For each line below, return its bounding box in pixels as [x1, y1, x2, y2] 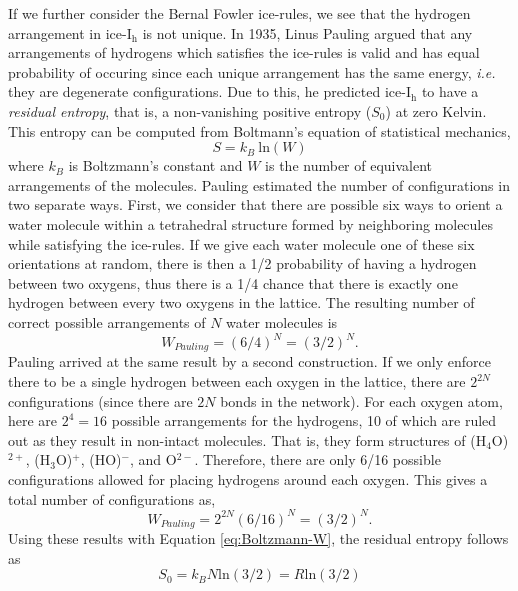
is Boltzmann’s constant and [68, 155, 243, 176]
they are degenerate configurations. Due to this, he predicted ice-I [8, 81, 411, 102]
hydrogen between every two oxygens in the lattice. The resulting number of [8, 292, 475, 313]
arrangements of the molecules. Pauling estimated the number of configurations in [8, 174, 510, 195]
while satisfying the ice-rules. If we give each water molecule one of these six [8, 233, 475, 254]
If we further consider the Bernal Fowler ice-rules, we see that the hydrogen [8, 3, 471, 23]
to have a [421, 81, 479, 102]
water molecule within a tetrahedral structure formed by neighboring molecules [8, 213, 493, 234]
